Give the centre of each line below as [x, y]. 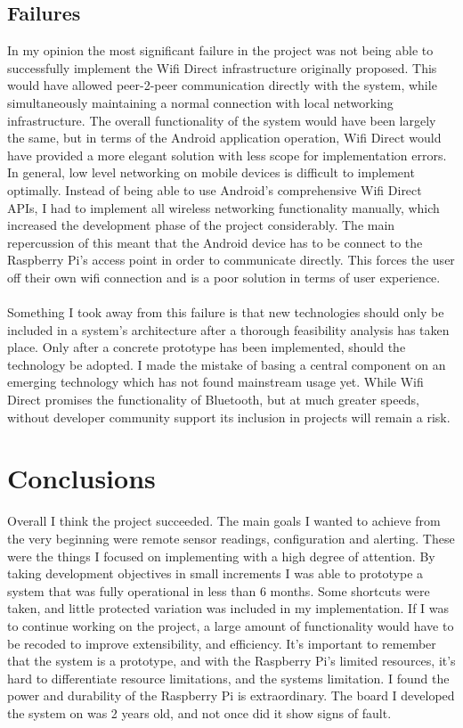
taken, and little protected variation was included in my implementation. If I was [228, 608]
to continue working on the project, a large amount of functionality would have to [231, 625]
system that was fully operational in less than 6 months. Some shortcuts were [219, 590]
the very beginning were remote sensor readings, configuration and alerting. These [231, 538]
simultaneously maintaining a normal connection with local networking [200, 102]
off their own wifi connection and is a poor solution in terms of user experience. [224, 277]
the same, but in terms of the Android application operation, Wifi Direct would [224, 138]
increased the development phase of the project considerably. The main [201, 225]
